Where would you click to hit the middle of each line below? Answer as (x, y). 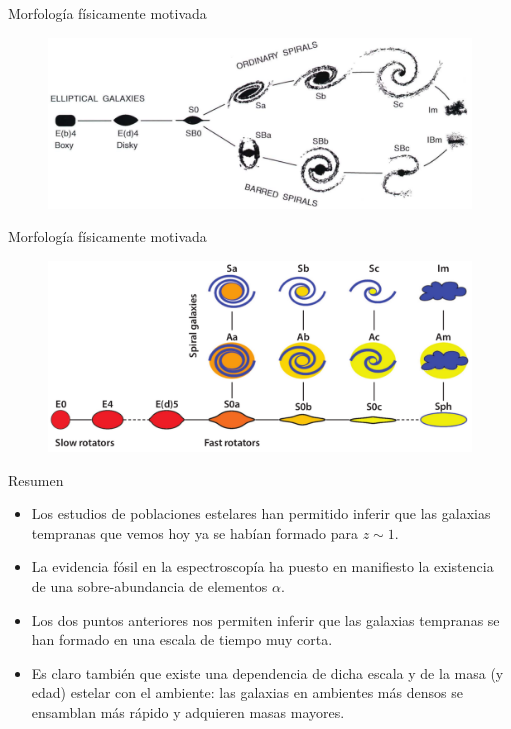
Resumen (36, 479)
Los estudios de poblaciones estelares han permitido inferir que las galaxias (261, 513)
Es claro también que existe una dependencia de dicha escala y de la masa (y (267, 672)
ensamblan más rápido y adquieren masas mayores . (188, 712)
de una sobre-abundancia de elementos (149, 586)
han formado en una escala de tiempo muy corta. (182, 639)
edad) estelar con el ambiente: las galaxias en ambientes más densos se (247, 692)
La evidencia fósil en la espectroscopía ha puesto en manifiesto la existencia (262, 566)
